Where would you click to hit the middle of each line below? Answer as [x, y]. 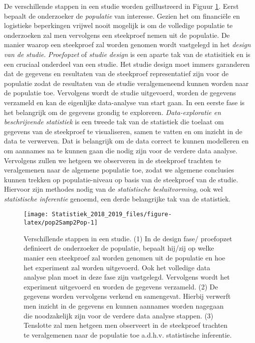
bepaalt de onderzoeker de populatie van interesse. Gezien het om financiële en [122, 15]
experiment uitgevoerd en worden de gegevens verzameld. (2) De [121, 286]
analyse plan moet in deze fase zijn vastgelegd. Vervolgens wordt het [127, 277]
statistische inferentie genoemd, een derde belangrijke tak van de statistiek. [117, 198]
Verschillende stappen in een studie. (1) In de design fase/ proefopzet [128, 238]
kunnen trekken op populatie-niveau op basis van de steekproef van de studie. [121, 179]
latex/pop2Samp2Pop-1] [61, 223]
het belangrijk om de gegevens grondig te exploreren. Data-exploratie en [112, 112]
